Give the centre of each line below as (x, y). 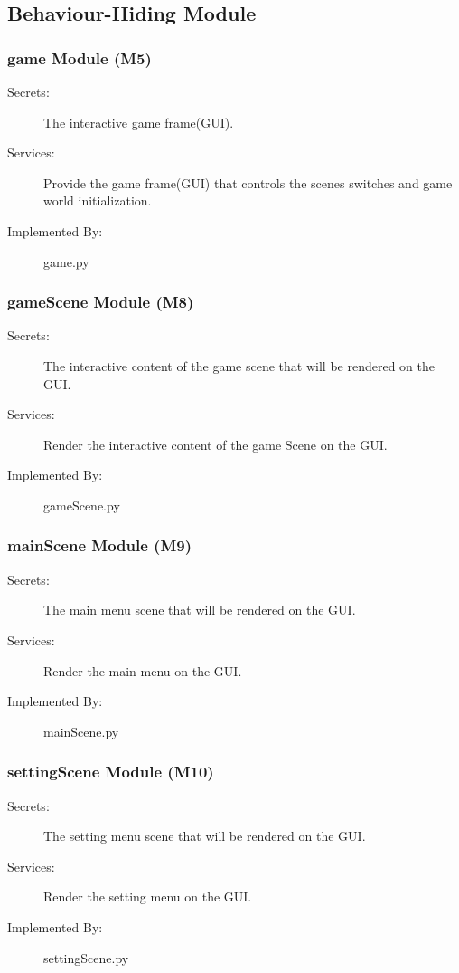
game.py (66, 261)
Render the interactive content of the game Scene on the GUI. (215, 444)
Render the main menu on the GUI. (143, 670)
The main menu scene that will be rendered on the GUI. (200, 610)
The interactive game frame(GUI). (139, 122)
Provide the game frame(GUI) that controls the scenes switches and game (248, 182)
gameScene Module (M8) (101, 302)
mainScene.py (81, 731)
